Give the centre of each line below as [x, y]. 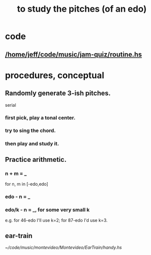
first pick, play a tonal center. [40, 118]
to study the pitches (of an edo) [82, 9]
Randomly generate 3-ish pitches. [58, 93]
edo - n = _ [18, 196]
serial [10, 105]
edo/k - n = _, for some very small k [47, 210]
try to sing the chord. [30, 131]
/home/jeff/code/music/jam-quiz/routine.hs [74, 54]
